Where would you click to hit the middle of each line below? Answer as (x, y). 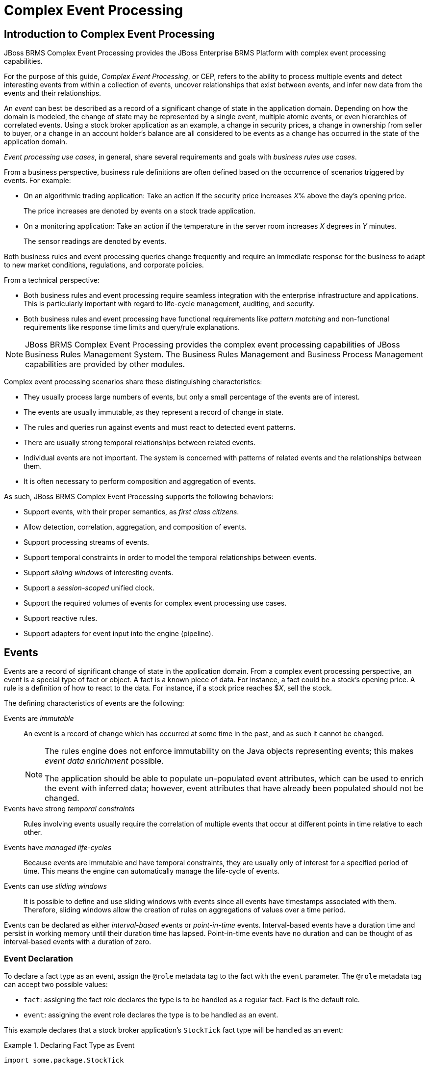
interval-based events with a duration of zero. (78, 942)
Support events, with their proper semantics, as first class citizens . (131, 512)
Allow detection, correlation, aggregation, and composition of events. (135, 527)
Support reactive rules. (61, 618)
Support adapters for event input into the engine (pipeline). (118, 634)
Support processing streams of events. (86, 542)
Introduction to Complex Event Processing (109, 34)
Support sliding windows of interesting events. (99, 573)
